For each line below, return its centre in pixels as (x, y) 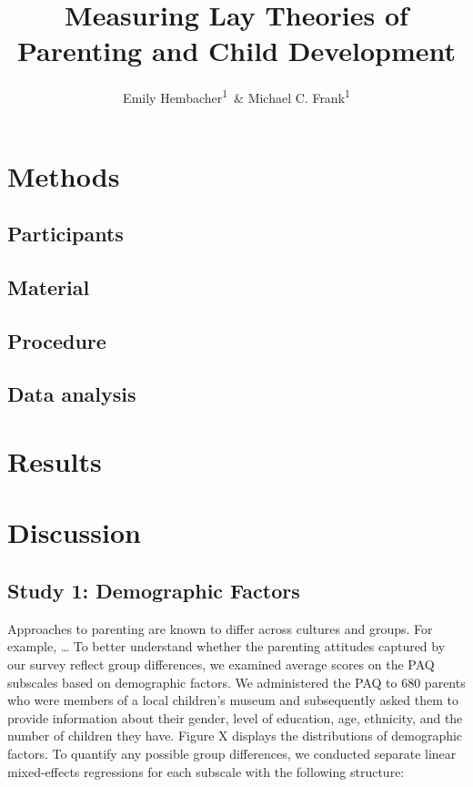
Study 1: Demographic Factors (154, 591)
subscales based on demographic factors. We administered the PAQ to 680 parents (236, 682)
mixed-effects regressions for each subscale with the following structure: (206, 771)
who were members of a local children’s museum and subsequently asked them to (233, 700)
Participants (65, 234)
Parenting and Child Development (236, 51)
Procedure (57, 340)
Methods (64, 175)
